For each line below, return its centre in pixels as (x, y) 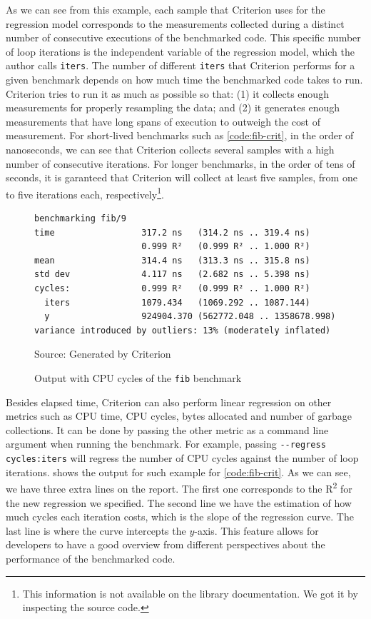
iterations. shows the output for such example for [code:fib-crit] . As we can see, (178, 472)
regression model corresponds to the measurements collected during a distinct (175, 23)
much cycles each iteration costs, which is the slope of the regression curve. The (180, 517)
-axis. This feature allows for (256, 530)
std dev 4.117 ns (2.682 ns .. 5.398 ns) (172, 275)
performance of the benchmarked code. (91, 558)
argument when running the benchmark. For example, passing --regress (166, 444)
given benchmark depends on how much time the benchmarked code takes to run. (184, 80)
